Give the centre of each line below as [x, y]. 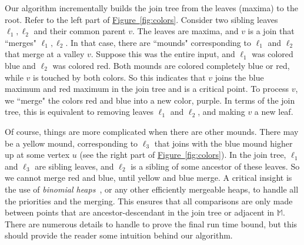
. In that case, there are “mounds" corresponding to [158, 42]
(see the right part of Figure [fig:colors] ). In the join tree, [183, 155]
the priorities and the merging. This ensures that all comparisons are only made [149, 201]
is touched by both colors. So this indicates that [119, 77]
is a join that [271, 31]
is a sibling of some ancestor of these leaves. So [215, 166]
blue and [20, 65]
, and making [221, 112]
